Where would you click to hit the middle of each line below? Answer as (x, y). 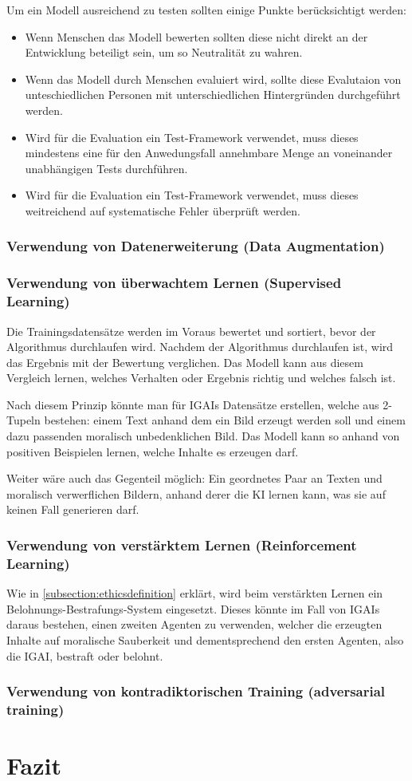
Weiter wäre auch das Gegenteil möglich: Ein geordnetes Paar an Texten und (194, 478)
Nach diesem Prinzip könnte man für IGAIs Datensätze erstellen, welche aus (193, 404)
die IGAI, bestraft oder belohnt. (85, 655)
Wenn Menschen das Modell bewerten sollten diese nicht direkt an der (196, 36)
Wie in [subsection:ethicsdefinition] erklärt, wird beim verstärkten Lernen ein (195, 593)
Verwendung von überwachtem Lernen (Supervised (174, 283)
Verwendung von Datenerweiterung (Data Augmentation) (196, 246)
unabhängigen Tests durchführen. (106, 168)
